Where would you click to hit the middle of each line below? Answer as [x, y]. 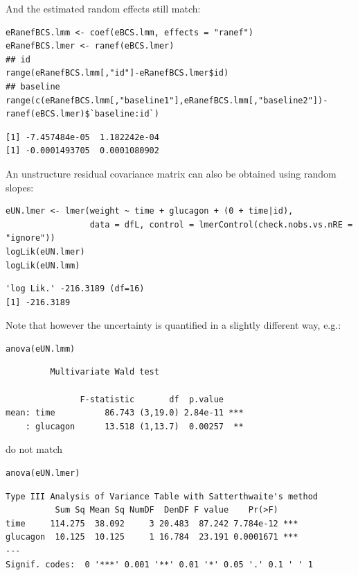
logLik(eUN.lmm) [43, 265]
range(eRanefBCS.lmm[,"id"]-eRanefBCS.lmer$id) [117, 73]
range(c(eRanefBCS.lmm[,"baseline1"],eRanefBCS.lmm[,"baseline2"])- [167, 100]
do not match [34, 449]
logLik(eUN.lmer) [45, 251]
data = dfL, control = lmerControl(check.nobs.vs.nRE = [221, 224]
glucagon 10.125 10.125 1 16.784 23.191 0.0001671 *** [152, 537]
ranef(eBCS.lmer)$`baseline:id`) [82, 114]
